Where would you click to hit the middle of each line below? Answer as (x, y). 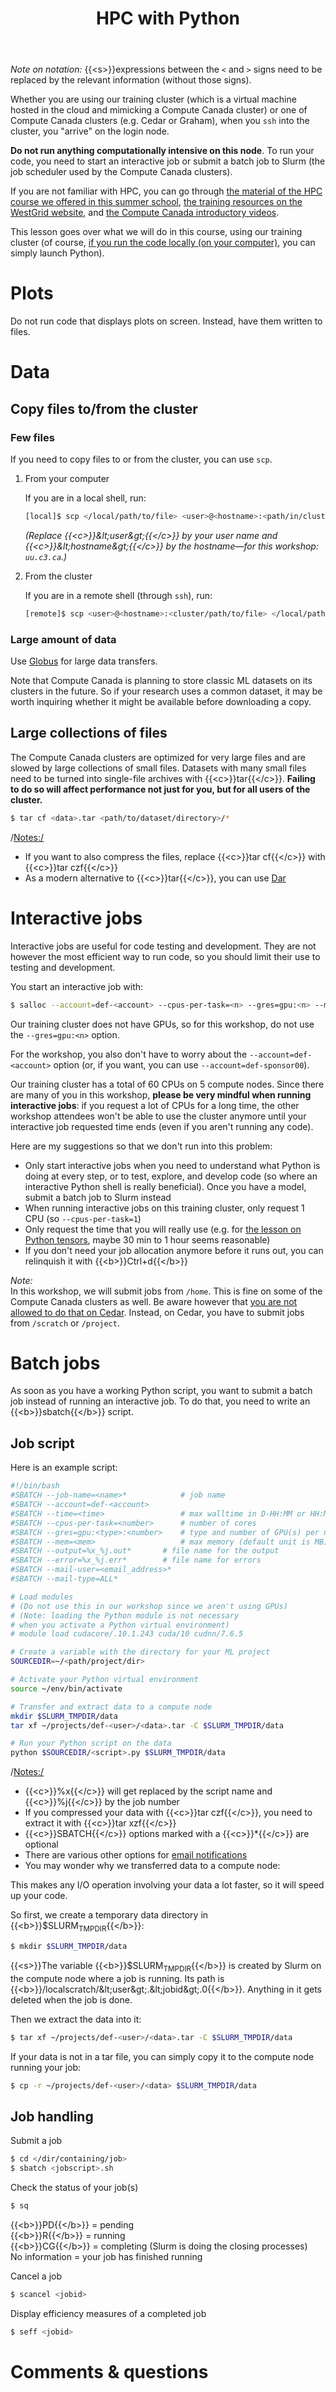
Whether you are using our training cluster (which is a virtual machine (153, 99)
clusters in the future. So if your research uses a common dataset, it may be (166, 691)
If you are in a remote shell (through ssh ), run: (118, 595)
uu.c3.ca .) (46, 556)
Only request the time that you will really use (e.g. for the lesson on (163, 1229)
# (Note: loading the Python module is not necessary (125, 1615)
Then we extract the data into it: (76, 2019)
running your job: (46, 2067)
